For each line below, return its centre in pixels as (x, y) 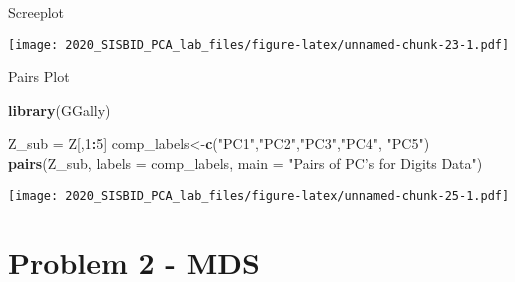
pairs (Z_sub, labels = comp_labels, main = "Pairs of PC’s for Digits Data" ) (245, 163)
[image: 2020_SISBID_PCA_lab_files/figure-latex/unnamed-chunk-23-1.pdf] (259, 44)
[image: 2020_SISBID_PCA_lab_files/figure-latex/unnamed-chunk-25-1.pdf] (259, 195)
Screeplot (36, 12)
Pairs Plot (39, 76)
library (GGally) (59, 109)
